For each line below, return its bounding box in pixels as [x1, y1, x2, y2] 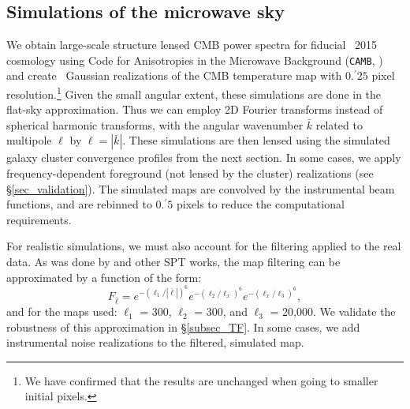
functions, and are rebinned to [6, 196, 152, 212]
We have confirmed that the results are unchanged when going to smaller [24, 372, 378, 388]
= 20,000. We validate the [270, 303, 396, 320]
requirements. [6, 211, 72, 227]
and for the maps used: [6, 303, 117, 320]
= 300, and [194, 303, 248, 320]
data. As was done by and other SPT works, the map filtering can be [6, 253, 341, 270]
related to [315, 116, 363, 133]
